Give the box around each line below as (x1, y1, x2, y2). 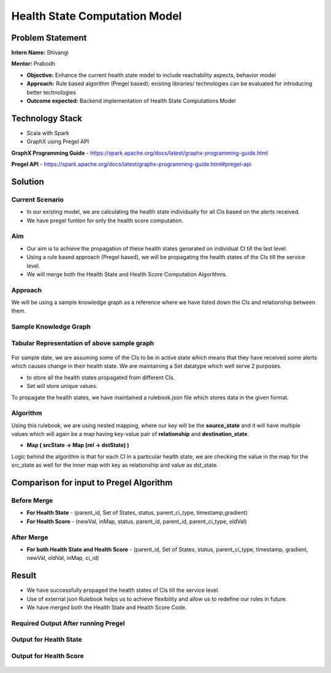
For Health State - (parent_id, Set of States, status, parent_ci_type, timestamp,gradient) (26, 509, 248, 516)
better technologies (26, 88, 76, 96)
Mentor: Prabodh (11, 60, 55, 68)
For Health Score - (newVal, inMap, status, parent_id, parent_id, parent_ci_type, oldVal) (26, 518, 248, 525)
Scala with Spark (26, 129, 70, 136)
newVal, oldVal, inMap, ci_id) (26, 554, 99, 562)
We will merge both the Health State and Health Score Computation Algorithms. (26, 270, 227, 278)
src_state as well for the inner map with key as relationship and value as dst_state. (11, 461, 219, 469)
